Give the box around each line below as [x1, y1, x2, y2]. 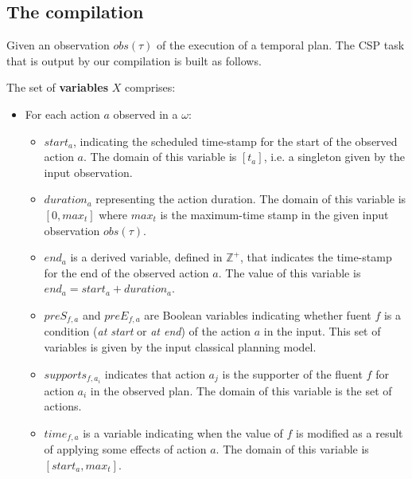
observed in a [113, 105, 178, 122]
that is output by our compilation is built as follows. [6, 52, 262, 69]
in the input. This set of [263, 323, 381, 340]
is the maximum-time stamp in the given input [160, 206, 389, 222]
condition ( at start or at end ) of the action [44, 323, 251, 340]
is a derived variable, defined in [70, 249, 223, 265]
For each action [25, 105, 100, 122]
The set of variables [6, 79, 109, 96]
